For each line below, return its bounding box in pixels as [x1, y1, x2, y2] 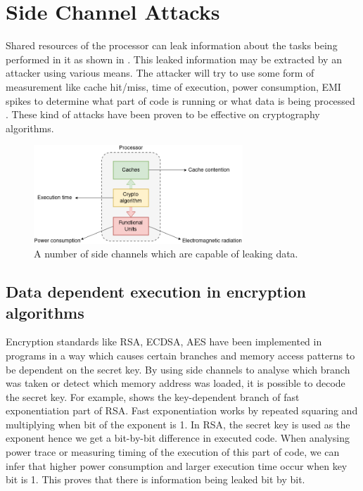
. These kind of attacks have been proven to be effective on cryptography [6, 107, 320, 122]
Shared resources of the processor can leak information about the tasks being [6, 38, 338, 53]
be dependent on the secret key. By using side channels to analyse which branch [6, 362, 350, 376]
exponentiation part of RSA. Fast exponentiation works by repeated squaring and [6, 403, 358, 418]
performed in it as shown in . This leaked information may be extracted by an [6, 51, 342, 66]
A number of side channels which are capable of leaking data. [34, 246, 298, 261]
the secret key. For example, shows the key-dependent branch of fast [6, 389, 300, 404]
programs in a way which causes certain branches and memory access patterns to [6, 347, 355, 362]
